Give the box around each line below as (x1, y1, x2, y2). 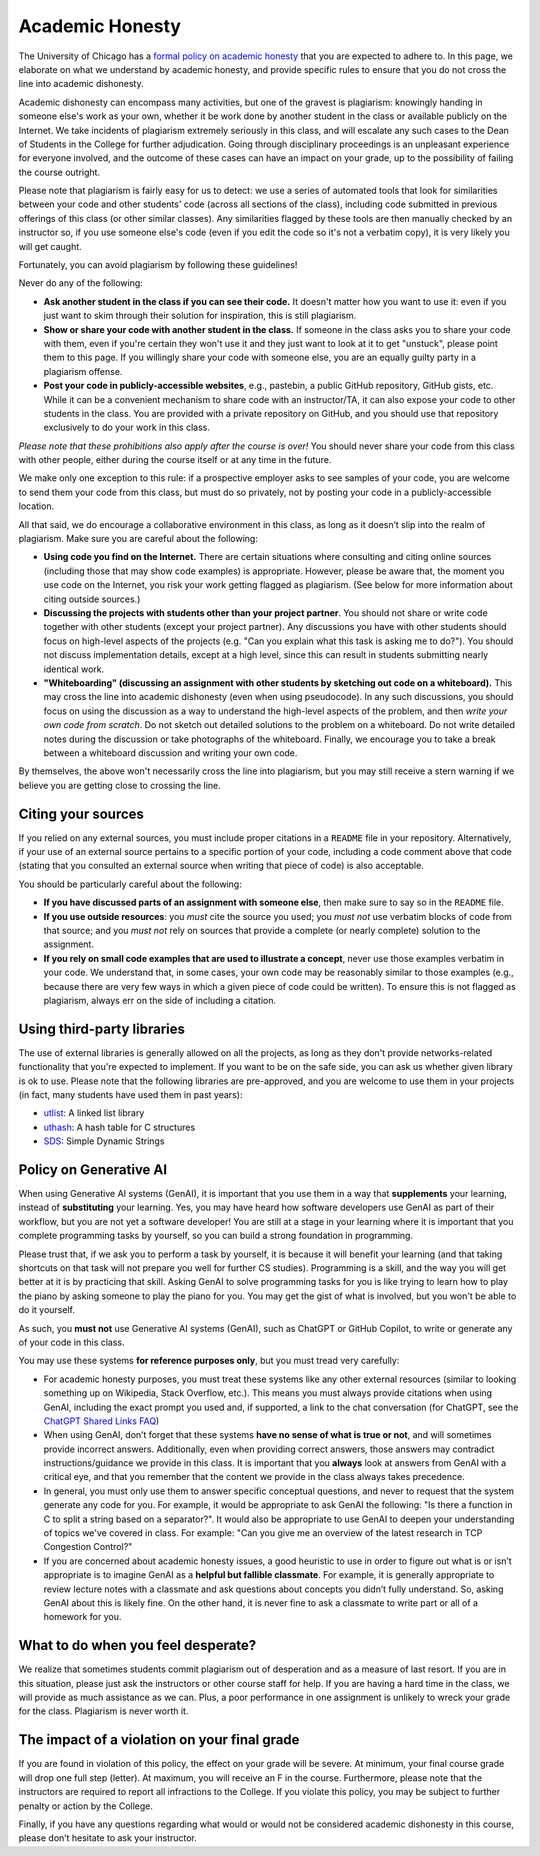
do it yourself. (18, 1304, 75, 1316)
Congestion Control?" (43, 1541, 133, 1553)
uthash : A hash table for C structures (43, 1121, 196, 1133)
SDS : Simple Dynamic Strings (43, 1135, 165, 1147)
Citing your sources (18, 805, 145, 822)
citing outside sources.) (43, 593, 141, 605)
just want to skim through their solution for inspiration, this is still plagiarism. (43, 310, 357, 322)
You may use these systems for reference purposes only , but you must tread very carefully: (18, 1355, 400, 1367)
